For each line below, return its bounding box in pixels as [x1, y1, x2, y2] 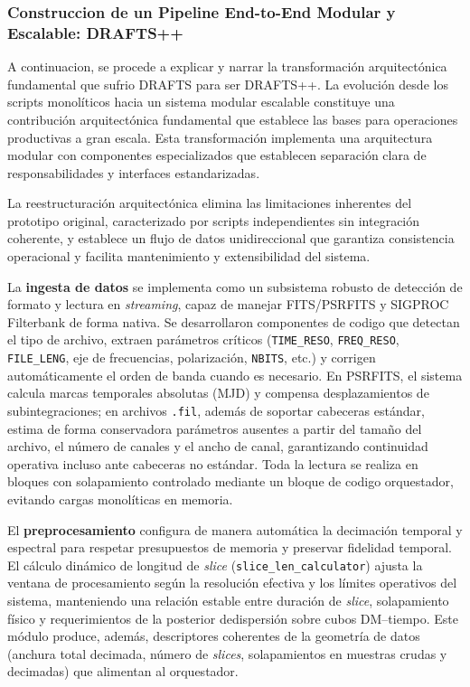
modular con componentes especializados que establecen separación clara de [7, 146, 427, 165]
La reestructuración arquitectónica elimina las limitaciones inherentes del [7, 193, 412, 212]
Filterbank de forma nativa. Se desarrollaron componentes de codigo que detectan [7, 312, 460, 331]
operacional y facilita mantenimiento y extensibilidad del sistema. [7, 247, 371, 266]
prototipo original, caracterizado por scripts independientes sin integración [7, 211, 420, 230]
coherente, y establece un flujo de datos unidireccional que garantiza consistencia [7, 229, 455, 248]
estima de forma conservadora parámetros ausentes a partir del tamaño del [7, 419, 422, 438]
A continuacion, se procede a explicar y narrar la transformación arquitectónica [7, 57, 447, 76]
